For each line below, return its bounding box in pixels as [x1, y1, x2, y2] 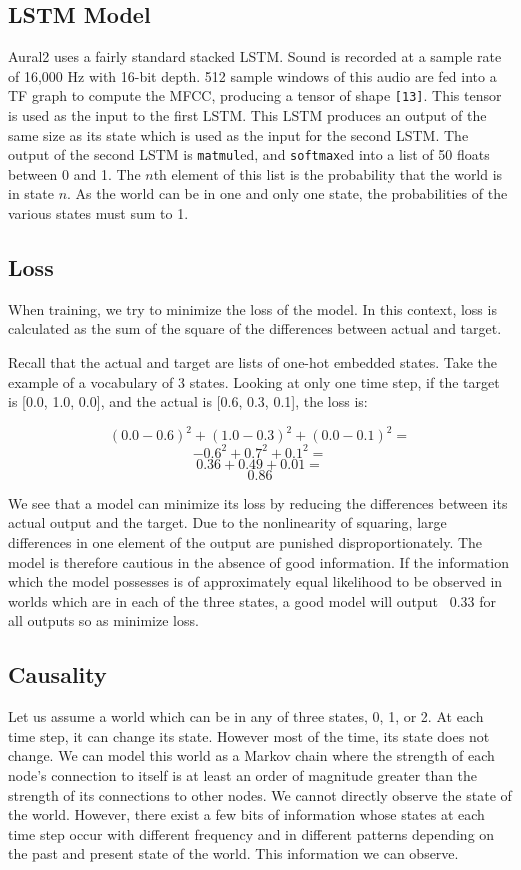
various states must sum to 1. [8, 203, 189, 224]
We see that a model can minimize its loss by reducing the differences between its [8, 492, 508, 513]
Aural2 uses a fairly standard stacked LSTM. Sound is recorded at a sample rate [8, 46, 502, 67]
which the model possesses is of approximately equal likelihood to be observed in [8, 571, 503, 592]
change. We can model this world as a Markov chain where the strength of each [8, 745, 495, 766]
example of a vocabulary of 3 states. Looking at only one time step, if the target [8, 371, 500, 392]
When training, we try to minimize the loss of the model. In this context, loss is [8, 298, 497, 319]
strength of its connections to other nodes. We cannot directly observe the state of [8, 784, 512, 805]
